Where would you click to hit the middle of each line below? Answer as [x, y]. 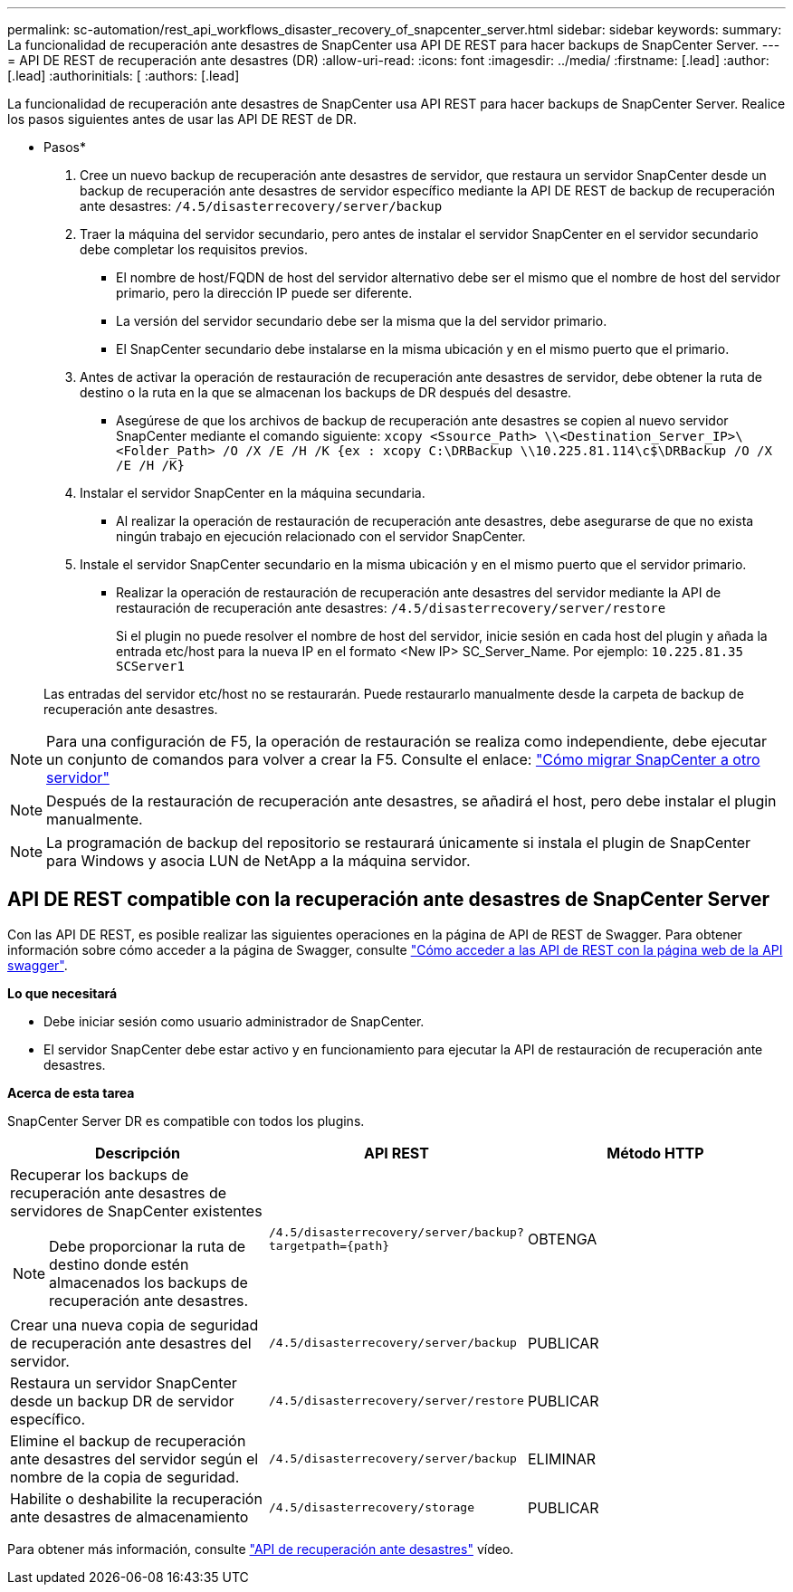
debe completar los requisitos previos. [194, 249]
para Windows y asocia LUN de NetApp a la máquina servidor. [258, 861]
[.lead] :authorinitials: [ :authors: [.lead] [124, 76]
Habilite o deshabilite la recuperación [136, 1498]
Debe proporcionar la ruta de [148, 1246]
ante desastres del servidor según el [134, 1459]
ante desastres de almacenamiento [129, 1516]
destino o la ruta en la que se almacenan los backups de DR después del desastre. [326, 392]
